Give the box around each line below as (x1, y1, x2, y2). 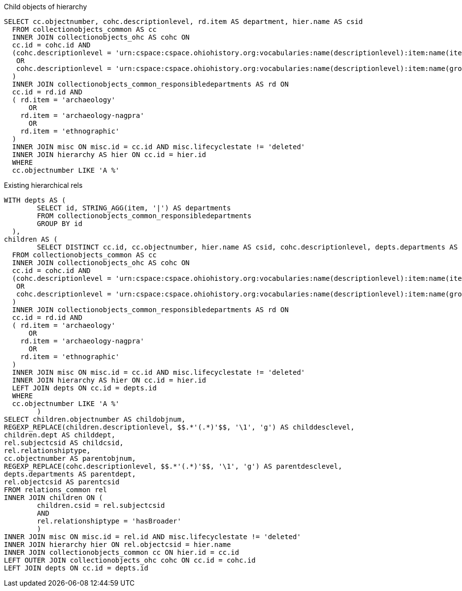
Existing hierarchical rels (4, 181, 83, 189)
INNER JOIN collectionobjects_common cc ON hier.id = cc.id (4, 548, 239, 556)
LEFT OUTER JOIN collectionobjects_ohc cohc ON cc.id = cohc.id (4, 556, 256, 564)
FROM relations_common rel (4, 486, 107, 494)
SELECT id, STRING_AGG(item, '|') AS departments (37, 204, 231, 212)
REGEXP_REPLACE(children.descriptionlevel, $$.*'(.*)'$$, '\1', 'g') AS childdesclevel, (4, 423, 355, 431)
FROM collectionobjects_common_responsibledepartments (37, 212, 252, 220)
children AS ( (4, 235, 58, 243)
